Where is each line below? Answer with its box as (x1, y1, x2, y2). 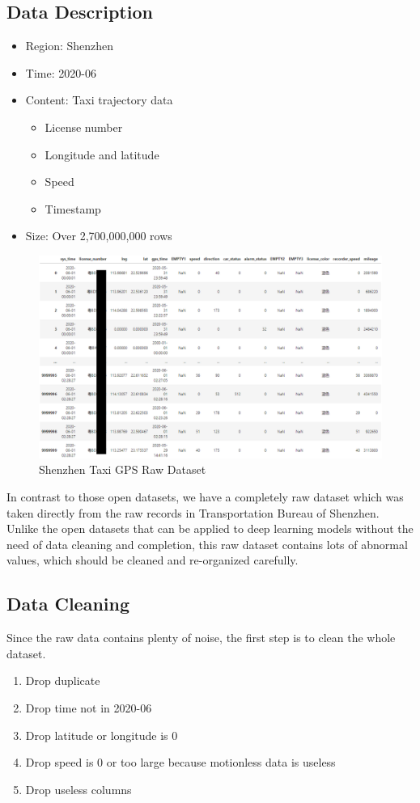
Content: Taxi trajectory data (25, 91, 173, 108)
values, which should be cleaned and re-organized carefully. (6, 552, 299, 568)
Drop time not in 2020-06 (25, 699, 152, 716)
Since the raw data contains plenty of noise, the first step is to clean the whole (6, 629, 396, 646)
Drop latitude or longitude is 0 (25, 726, 178, 743)
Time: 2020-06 (25, 64, 96, 81)
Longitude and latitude (45, 146, 159, 163)
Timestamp (45, 200, 101, 217)
